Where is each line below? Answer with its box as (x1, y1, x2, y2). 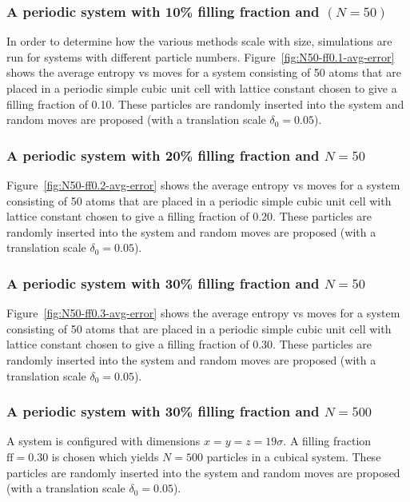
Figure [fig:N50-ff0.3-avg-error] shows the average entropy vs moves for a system (6, 305, 400, 321)
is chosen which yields (51, 448, 159, 464)
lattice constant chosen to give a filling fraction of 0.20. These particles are (6, 208, 372, 225)
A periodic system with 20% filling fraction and (6, 145, 320, 165)
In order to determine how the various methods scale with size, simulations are (6, 33, 392, 50)
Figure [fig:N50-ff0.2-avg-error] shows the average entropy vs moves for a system (6, 177, 400, 193)
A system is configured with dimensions (6, 432, 201, 449)
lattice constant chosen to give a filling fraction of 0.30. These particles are (6, 336, 372, 353)
